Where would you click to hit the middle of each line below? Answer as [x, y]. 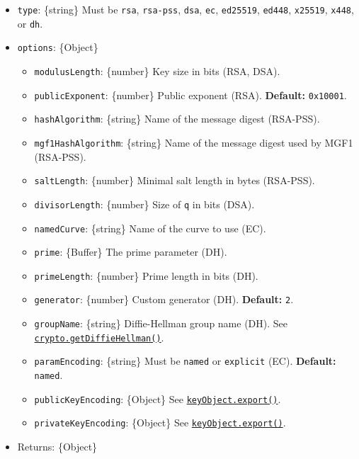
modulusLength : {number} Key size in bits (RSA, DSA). [157, 70]
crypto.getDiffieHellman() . [99, 337]
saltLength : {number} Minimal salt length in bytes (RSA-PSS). [175, 180]
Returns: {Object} [57, 447]
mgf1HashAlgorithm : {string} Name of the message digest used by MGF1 [194, 142]
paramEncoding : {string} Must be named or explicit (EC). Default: [185, 361]
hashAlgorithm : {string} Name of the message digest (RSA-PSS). [177, 119]
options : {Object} [58, 47]
